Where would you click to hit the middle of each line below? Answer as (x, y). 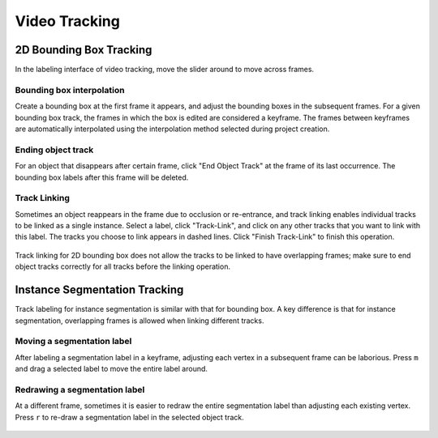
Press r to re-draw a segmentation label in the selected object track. (130, 417)
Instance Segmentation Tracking (99, 290)
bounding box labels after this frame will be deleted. (102, 177)
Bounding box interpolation (70, 90)
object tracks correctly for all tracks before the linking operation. (123, 266)
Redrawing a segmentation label (80, 389)
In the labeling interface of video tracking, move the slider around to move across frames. (165, 70)
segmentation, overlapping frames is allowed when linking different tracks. (140, 321)
